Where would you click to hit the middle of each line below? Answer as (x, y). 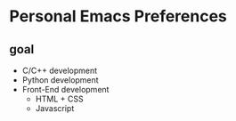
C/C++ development (60, 70)
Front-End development (65, 89)
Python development (61, 80)
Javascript (55, 108)
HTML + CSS (59, 99)
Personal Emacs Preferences (118, 16)
